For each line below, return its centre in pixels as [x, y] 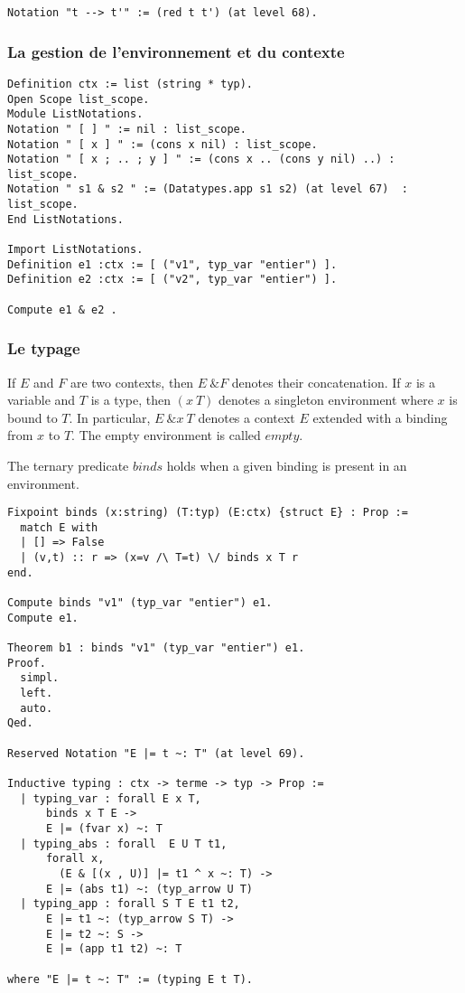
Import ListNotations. [75, 250]
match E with [59, 527]
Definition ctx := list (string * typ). [130, 84]
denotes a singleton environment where [326, 400]
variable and [42, 400]
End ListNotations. [65, 219]
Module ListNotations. [75, 114]
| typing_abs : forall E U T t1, [124, 843]
